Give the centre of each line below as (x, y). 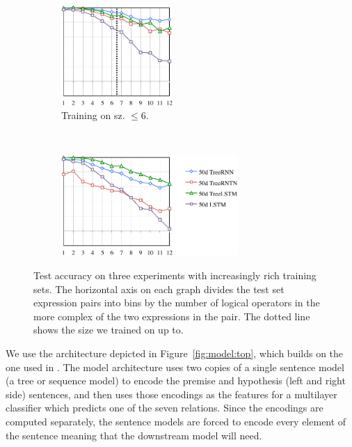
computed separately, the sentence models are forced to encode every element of (176, 421)
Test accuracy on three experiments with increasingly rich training (175, 275)
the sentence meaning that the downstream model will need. (134, 435)
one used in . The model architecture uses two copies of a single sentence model (175, 367)
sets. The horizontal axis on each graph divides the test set (159, 289)
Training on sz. (93, 115)
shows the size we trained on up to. (109, 330)
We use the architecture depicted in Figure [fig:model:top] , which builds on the (175, 353)
